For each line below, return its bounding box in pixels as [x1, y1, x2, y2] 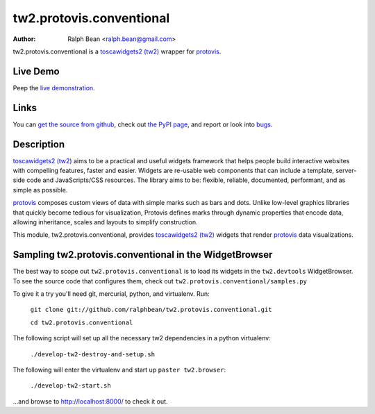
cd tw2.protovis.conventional [30, 318, 133, 326]
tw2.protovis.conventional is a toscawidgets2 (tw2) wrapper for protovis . [12, 47, 222, 56]
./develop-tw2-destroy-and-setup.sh [30, 350, 156, 358]
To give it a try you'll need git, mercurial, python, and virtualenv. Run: [12, 290, 210, 298]
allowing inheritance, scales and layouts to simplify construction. [12, 218, 198, 226]
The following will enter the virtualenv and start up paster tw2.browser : [12, 365, 226, 374]
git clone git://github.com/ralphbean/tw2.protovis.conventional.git [30, 306, 272, 314]
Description [12, 138, 65, 150]
